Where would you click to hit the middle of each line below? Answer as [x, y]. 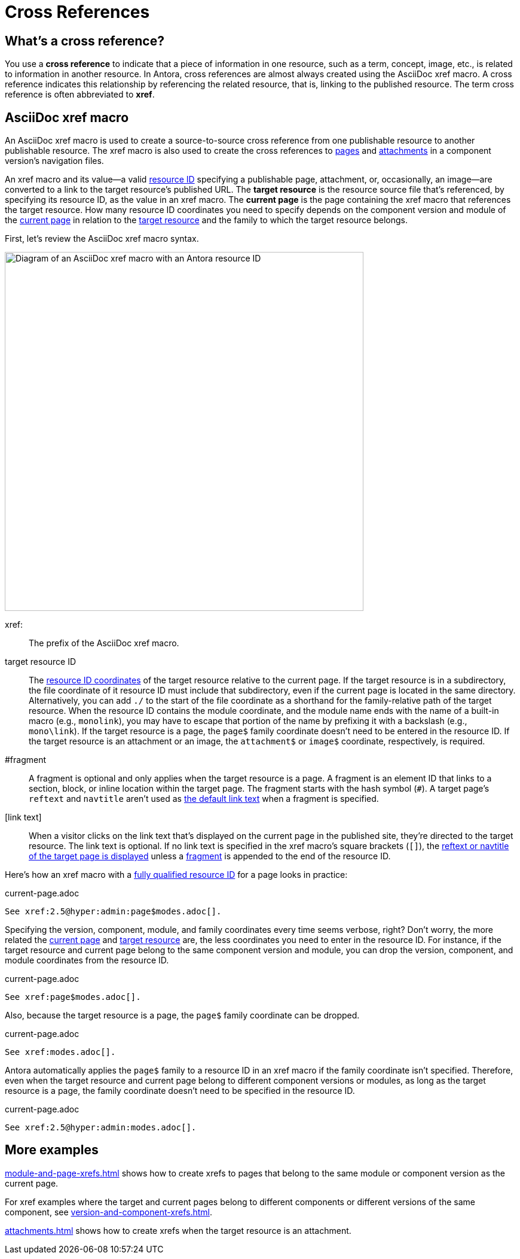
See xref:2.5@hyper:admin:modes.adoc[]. [101, 1128]
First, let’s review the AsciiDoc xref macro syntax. [102, 239]
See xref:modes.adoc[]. [60, 1052]
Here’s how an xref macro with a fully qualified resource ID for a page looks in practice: [176, 875]
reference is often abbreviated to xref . [80, 95]
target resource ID [41, 662]
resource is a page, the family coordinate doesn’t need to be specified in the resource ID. [180, 1091]
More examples [52, 1150]
